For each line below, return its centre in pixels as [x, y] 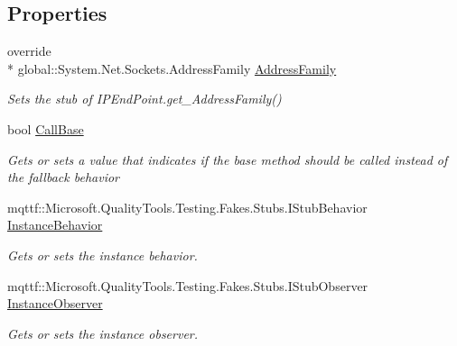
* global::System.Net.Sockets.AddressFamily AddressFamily [172, 68]
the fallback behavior [63, 177]
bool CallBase [46, 128]
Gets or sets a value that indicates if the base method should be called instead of [228, 159]
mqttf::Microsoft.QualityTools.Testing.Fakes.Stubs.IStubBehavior [187, 207]
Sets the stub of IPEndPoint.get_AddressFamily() [145, 99]
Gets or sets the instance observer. [103, 333]
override [29, 51]
